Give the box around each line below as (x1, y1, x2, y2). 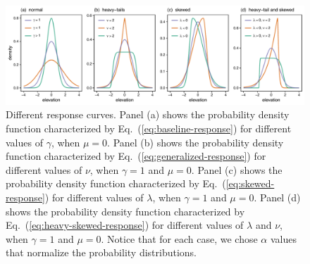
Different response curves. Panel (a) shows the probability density (6, 107, 290, 122)
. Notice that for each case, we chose (101, 231, 258, 246)
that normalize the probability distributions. (6, 245, 197, 260)
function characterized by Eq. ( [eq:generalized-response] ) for (6, 149, 266, 163)
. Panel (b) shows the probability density (107, 134, 284, 149)
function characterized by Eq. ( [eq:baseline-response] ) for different (6, 120, 292, 135)
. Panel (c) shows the (191, 162, 283, 177)
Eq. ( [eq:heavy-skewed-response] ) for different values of (6, 218, 244, 232)
